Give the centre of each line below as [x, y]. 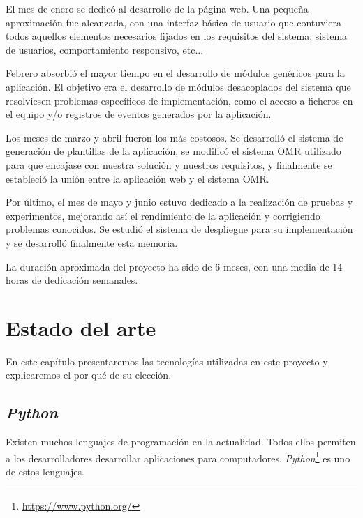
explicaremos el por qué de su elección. [89, 375]
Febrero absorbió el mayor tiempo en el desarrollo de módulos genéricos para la [175, 73]
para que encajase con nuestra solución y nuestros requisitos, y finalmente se [169, 164]
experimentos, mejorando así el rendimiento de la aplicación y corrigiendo [163, 215]
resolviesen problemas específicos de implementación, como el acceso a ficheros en [179, 100]
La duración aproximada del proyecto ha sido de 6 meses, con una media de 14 [174, 266]
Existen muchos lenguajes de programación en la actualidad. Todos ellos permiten [181, 442]
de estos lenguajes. [45, 472]
